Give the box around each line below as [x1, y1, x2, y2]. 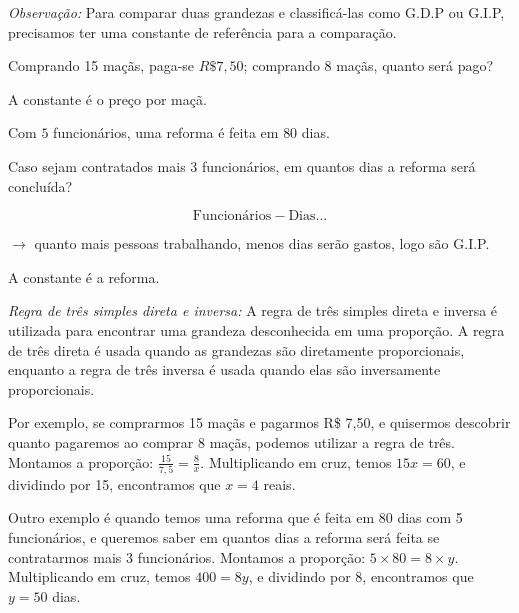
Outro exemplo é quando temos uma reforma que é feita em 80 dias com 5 [8, 507, 463, 528]
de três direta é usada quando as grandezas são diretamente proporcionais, [8, 339, 465, 360]
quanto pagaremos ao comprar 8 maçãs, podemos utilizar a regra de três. [8, 431, 455, 452]
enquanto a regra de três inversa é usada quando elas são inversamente [8, 359, 441, 380]
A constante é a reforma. [8, 266, 160, 287]
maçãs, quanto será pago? [336, 55, 494, 76]
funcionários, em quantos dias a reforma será [201, 155, 476, 176]
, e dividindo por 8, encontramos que [248, 566, 474, 587]
